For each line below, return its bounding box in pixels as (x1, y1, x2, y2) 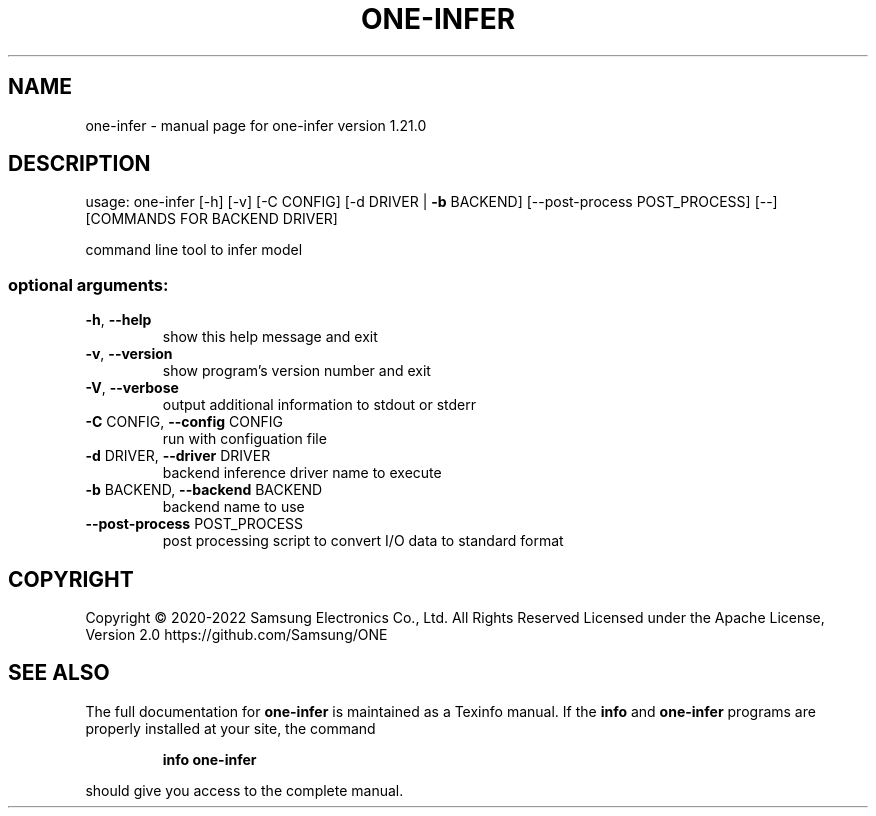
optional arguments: (8, 274, 169, 295)
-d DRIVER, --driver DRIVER (85, 447, 271, 465)
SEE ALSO (8, 660, 110, 686)
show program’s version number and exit (162, 362, 431, 380)
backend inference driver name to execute (162, 464, 442, 482)
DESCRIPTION (8, 151, 151, 177)
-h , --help (85, 311, 152, 329)
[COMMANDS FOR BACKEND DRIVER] (85, 210, 338, 228)
